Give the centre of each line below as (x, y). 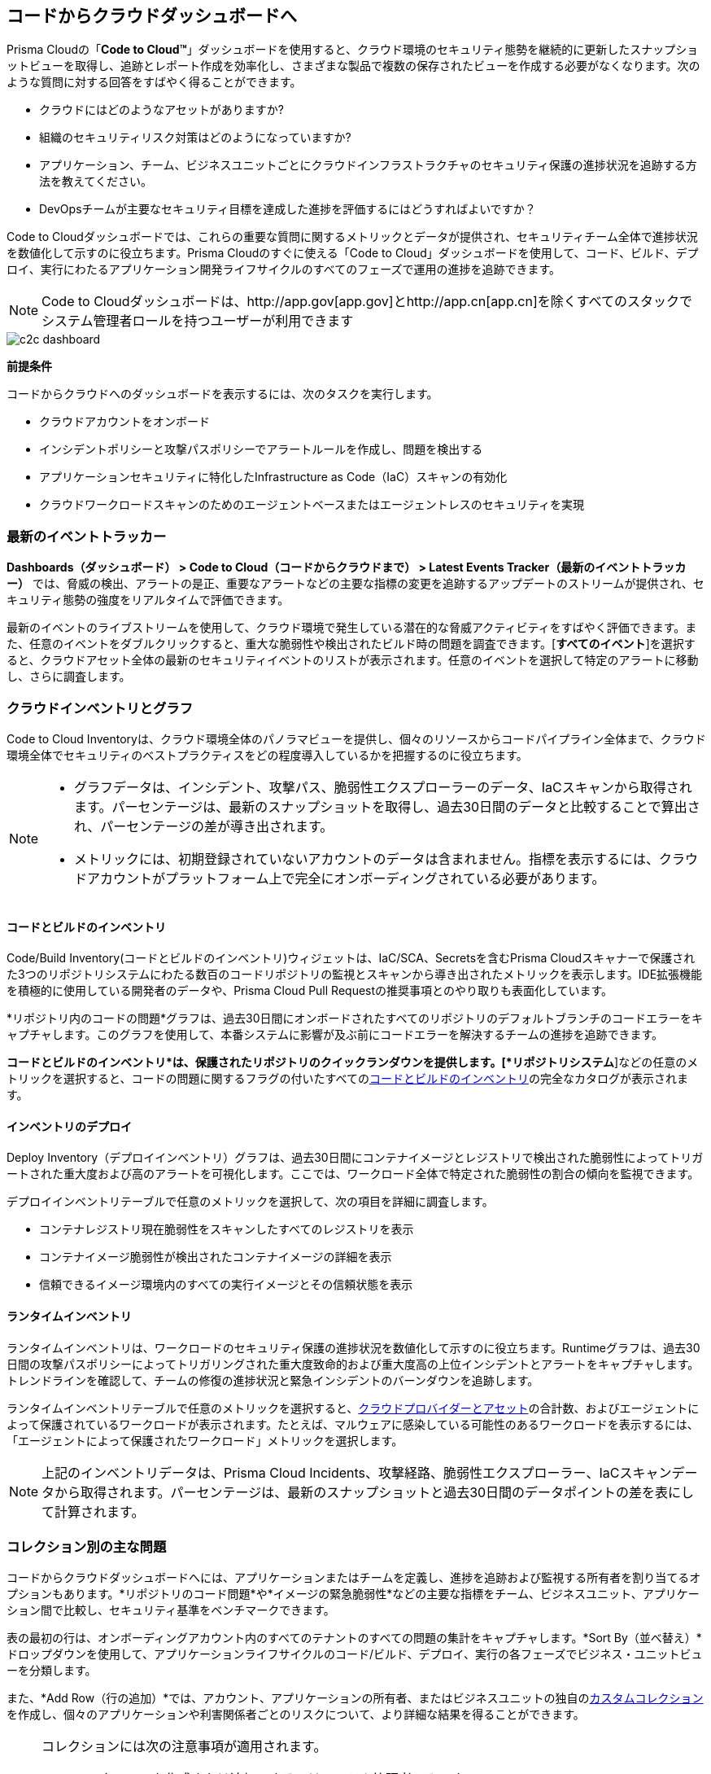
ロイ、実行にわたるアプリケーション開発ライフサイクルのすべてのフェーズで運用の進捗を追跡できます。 (284, 269)
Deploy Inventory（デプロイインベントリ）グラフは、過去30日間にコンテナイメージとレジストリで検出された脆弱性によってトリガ (355, 1158)
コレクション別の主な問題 (87, 1546)
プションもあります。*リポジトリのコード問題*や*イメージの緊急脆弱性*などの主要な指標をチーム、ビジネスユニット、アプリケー (353, 1594)
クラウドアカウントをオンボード (124, 422)
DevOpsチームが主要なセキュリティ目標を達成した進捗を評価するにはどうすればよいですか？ (288, 209)
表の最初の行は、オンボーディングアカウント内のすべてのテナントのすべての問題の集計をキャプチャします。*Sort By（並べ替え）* (354, 1638)
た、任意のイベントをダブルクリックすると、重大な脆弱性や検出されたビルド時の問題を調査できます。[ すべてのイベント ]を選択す (351, 644)
